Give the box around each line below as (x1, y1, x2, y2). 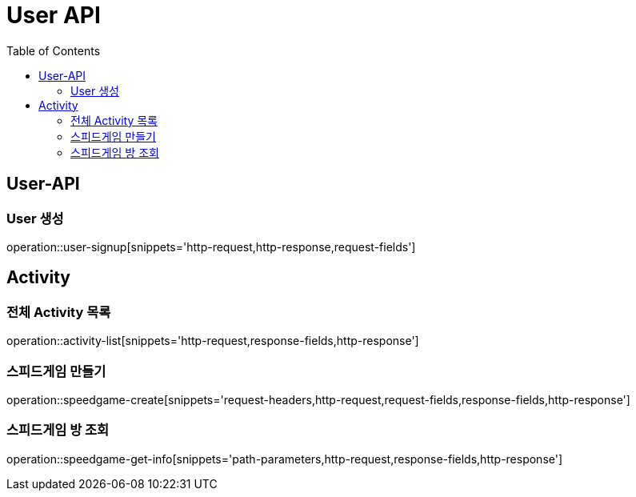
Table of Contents (6, 43, 101, 58)
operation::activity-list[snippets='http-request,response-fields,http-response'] (6, 334, 419, 348)
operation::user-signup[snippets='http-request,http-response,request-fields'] (6, 239, 416, 254)
